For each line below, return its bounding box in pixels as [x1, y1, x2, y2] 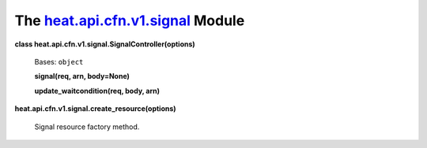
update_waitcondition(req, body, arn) [34, 86, 161, 95]
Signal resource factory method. [34, 122, 140, 131]
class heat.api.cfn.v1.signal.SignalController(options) [14, 39, 195, 49]
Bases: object [34, 57, 84, 66]
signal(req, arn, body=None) [34, 72, 130, 81]
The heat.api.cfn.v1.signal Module [14, 12, 245, 29]
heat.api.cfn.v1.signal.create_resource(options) [14, 104, 177, 113]
